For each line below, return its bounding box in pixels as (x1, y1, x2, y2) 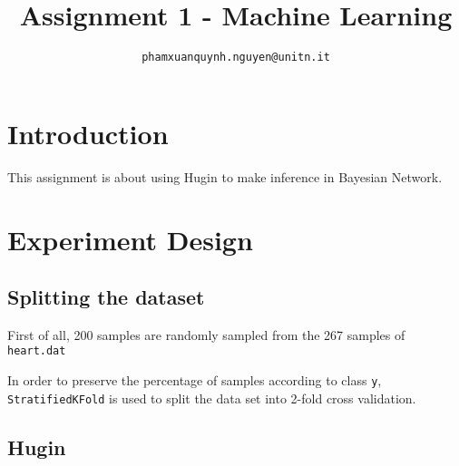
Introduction (7, 114, 169, 151)
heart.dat (7, 345, 66, 358)
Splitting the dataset (7, 283, 205, 311)
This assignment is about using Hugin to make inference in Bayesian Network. (7, 167, 443, 186)
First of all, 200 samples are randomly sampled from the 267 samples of (7, 325, 405, 344)
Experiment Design (7, 220, 253, 257)
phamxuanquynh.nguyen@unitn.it (142, 51, 330, 64)
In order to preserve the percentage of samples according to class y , (7, 371, 382, 390)
